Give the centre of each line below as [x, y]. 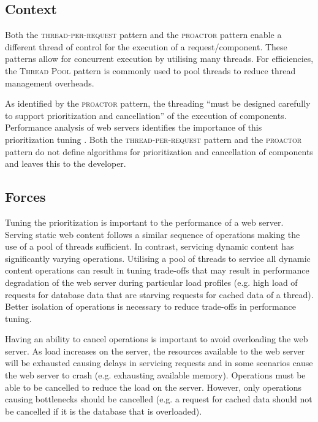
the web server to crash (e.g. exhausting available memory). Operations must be [155, 375]
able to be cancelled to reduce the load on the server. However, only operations [153, 387]
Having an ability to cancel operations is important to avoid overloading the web [157, 339]
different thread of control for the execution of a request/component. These [146, 46]
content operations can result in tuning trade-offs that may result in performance [157, 270]
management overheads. [50, 82]
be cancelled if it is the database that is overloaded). [104, 411]
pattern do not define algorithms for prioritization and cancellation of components [159, 151]
